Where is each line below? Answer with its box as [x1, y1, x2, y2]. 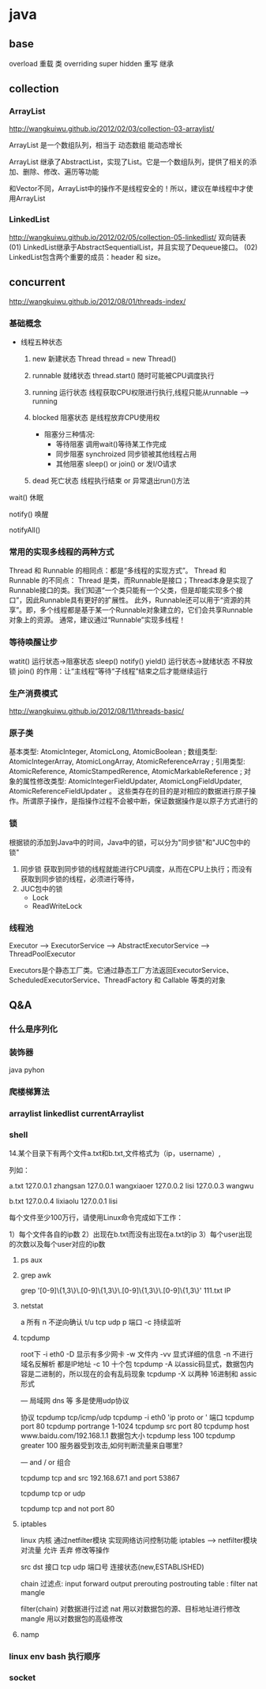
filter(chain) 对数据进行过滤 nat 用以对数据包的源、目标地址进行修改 [20, 1604, 241, 1613]
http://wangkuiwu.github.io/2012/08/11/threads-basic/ [9, 706, 185, 715]
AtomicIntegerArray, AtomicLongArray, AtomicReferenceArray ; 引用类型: [9, 756, 245, 767]
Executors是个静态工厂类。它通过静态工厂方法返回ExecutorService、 [9, 965, 234, 974]
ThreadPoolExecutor [9, 949, 76, 959]
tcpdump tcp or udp [20, 1488, 86, 1498]
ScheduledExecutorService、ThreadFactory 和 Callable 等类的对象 [9, 975, 226, 985]
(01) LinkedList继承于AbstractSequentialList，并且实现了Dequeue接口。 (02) [9, 242, 258, 252]
